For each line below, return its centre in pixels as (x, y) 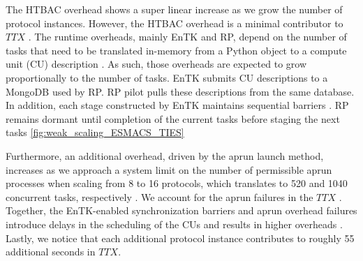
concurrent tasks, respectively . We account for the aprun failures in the (160, 196)
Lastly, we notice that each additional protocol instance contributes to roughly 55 (180, 238)
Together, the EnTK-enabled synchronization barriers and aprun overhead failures (181, 210)
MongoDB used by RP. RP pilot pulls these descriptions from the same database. (180, 91)
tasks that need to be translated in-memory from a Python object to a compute (176, 50)
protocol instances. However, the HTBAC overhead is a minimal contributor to (175, 23)
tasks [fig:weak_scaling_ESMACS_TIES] (95, 132)
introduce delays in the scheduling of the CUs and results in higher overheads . (174, 224)
